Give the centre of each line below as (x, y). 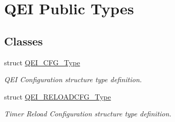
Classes (24, 41)
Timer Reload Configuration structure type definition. (88, 114)
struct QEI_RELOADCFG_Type (58, 96)
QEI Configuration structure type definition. (73, 79)
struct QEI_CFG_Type (42, 62)
